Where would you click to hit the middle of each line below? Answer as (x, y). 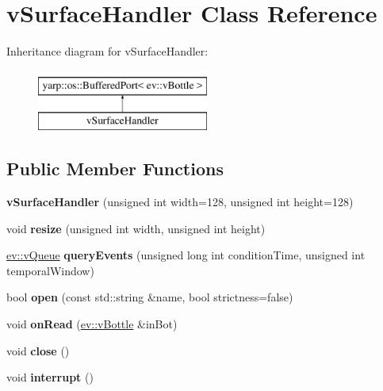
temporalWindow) (50, 270)
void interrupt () (50, 377)
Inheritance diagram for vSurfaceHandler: (107, 51)
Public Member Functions (115, 169)
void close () (38, 350)
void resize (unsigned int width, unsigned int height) (136, 228)
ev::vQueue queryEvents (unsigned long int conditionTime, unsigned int (186, 255)
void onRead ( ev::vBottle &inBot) (92, 324)
